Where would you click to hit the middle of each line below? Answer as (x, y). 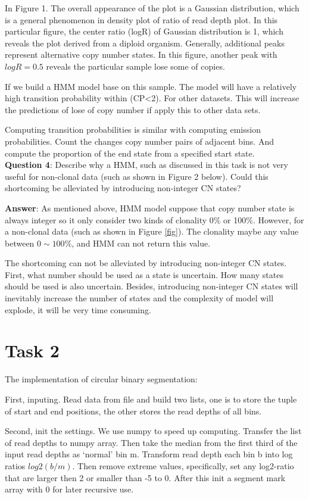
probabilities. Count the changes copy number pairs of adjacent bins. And (139, 141)
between (20, 243)
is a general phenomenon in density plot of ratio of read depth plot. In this (141, 19)
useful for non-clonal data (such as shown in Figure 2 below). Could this (137, 176)
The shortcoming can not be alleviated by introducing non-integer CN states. (146, 263)
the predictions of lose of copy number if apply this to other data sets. (133, 109)
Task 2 (32, 350)
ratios (15, 465)
